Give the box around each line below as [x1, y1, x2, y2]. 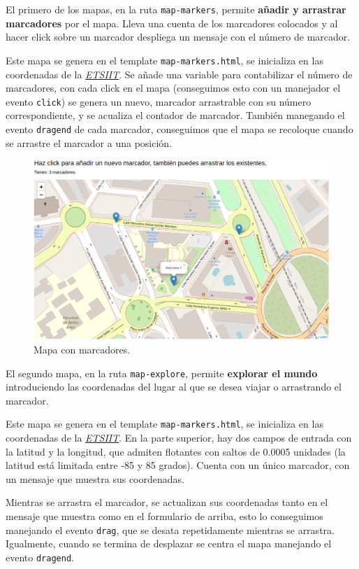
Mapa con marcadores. [34, 342, 131, 356]
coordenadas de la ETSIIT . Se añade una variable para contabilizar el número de [6, 66, 353, 81]
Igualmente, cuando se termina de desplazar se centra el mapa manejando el [6, 536, 332, 551]
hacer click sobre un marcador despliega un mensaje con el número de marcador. [6, 29, 351, 44]
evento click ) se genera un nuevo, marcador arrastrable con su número [6, 94, 312, 108]
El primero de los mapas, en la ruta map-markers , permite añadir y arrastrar [6, 2, 346, 16]
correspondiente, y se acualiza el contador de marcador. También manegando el [6, 108, 345, 122]
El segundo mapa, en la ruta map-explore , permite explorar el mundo [6, 365, 318, 380]
